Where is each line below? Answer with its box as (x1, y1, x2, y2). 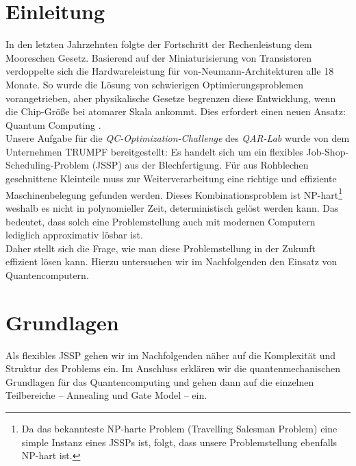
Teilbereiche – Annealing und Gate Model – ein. (5, 388, 207, 402)
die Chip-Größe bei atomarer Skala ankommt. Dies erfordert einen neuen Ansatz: (5, 104, 346, 119)
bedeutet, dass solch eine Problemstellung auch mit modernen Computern (5, 214, 316, 228)
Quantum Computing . (5, 117, 101, 132)
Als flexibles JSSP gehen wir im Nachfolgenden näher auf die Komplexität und (5, 347, 336, 362)
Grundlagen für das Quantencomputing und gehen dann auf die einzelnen (5, 374, 314, 389)
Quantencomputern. (5, 267, 89, 282)
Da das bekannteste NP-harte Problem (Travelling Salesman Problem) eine (21, 421, 338, 435)
